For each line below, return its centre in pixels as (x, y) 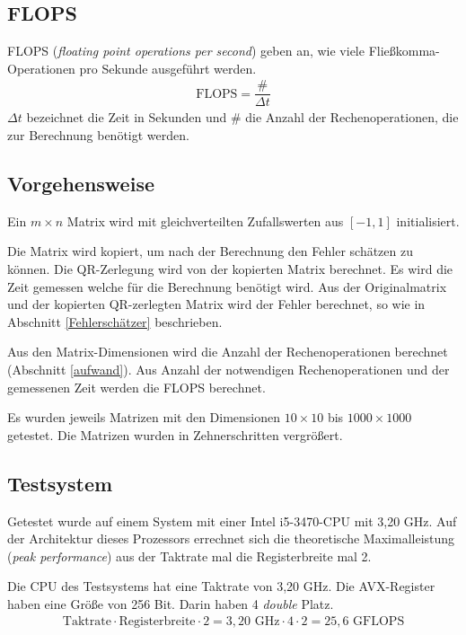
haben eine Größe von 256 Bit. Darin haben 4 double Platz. (171, 603)
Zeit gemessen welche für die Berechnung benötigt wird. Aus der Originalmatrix (227, 286)
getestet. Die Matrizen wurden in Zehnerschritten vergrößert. (175, 434)
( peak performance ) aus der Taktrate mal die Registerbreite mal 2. (189, 556)
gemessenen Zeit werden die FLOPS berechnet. (136, 387)
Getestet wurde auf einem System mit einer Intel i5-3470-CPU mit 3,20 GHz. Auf (232, 520)
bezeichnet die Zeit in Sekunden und (127, 117)
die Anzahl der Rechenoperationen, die (352, 117)
